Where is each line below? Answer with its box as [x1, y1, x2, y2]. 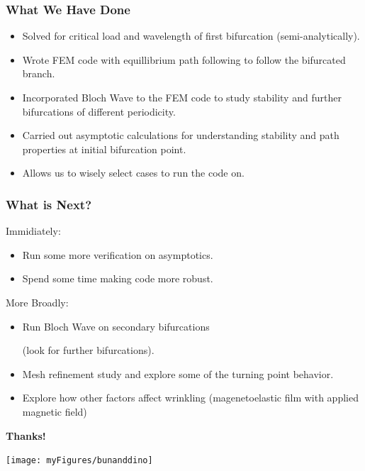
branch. [22, 66, 55, 81]
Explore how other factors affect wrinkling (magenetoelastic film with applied [22, 390, 359, 405]
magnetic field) [22, 404, 87, 419]
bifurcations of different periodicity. [22, 104, 176, 118]
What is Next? [6, 195, 92, 213]
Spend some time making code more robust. [22, 271, 213, 286]
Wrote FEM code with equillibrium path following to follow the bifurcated [22, 52, 346, 67]
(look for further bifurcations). [22, 343, 155, 358]
